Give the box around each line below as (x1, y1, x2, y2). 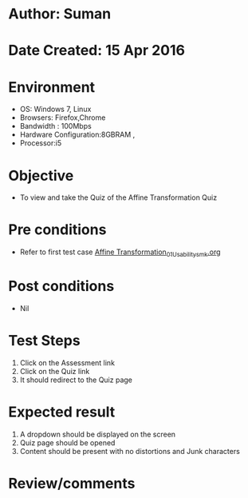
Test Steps (8, 332, 81, 350)
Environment (8, 78, 96, 96)
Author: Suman (8, 5, 112, 23)
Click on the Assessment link (19, 357, 116, 368)
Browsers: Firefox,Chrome (19, 113, 106, 122)
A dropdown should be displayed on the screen (19, 429, 176, 439)
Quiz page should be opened (19, 437, 116, 448)
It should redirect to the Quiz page (19, 375, 133, 384)
